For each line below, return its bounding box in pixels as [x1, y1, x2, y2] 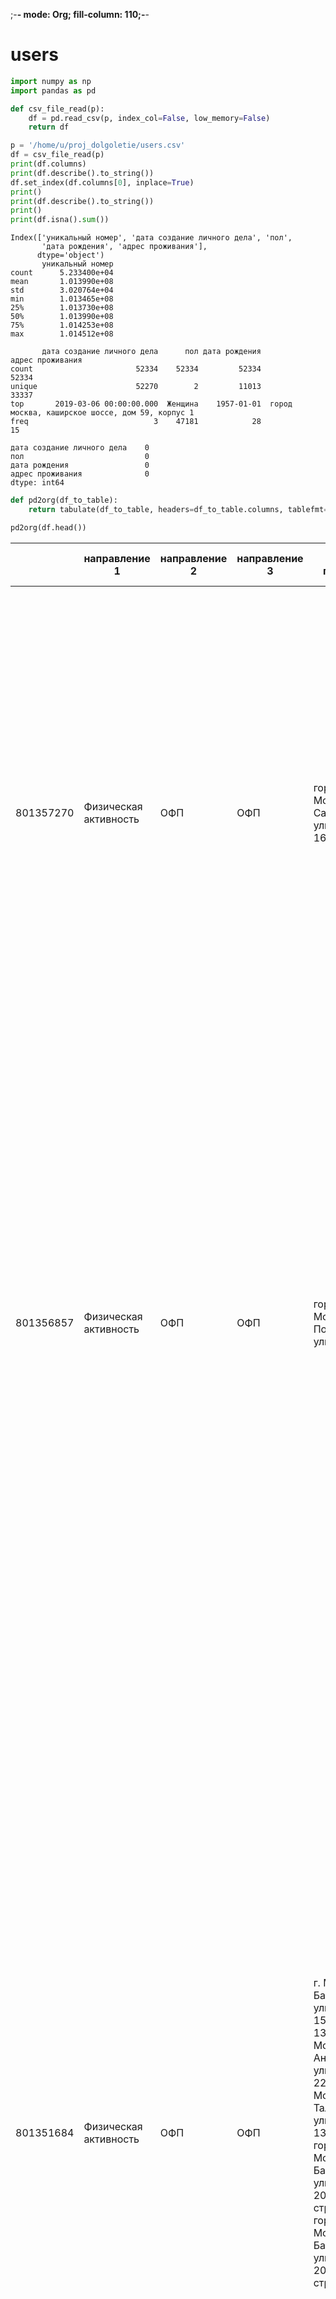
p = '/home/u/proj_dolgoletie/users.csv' [10, 140, 186, 151]
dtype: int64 [10, 478, 65, 488]
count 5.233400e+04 [10, 268, 114, 278]
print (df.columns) [10, 159, 87, 169]
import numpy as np [10, 76, 92, 86]
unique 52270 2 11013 [10, 382, 262, 392]
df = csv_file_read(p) [10, 150, 105, 160]
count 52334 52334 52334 [10, 364, 262, 374]
